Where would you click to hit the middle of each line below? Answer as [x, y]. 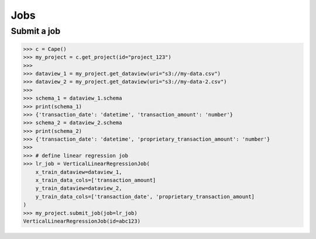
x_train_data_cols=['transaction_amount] [96, 180]
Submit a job [36, 31]
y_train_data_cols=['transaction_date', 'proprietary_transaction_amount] [145, 197]
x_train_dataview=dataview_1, [79, 172]
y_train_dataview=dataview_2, [79, 188]
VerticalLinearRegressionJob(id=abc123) [82, 221]
